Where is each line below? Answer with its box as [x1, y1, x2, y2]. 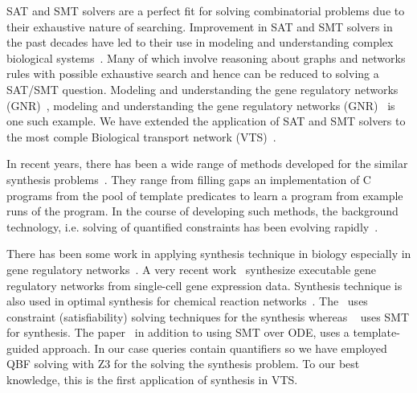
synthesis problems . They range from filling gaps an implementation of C [6, 170, 371, 187]
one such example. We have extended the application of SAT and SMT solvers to [6, 113, 406, 129]
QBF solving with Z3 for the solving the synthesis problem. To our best [6, 355, 360, 372]
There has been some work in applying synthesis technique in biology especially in [6, 245, 411, 262]
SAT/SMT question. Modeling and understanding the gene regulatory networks [6, 80, 399, 97]
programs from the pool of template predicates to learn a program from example [6, 186, 403, 203]
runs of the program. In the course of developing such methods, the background [6, 203, 399, 219]
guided [6, 339, 39, 356]
